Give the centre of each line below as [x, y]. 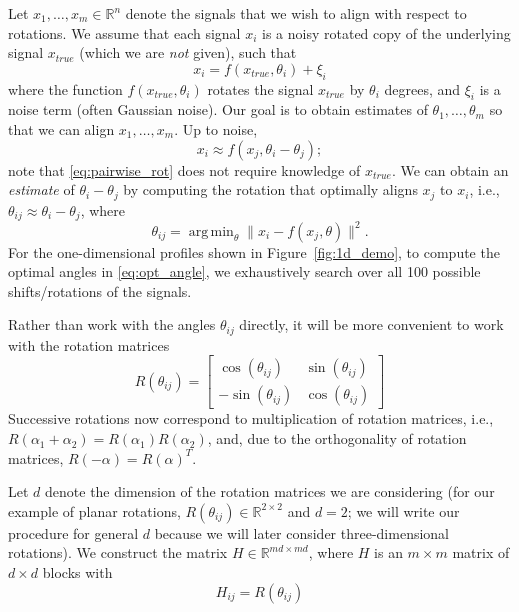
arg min [211, 231]
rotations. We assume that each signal [124, 32]
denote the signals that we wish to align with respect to [296, 13]
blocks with [77, 572]
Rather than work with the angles [112, 324]
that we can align [61, 128]
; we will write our [403, 510]
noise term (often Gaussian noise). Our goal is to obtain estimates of [218, 109]
